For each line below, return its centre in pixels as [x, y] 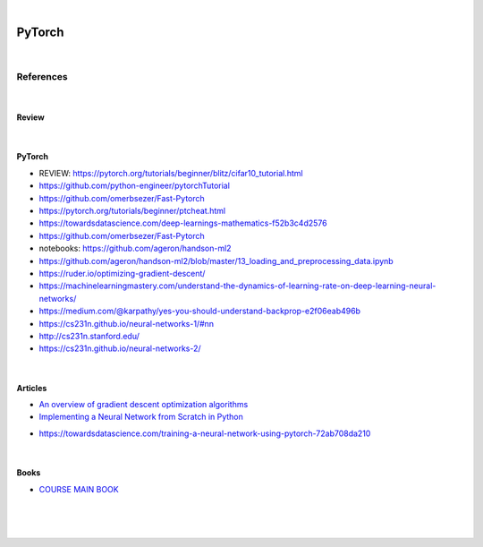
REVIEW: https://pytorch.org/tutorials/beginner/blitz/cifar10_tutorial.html [171, 173]
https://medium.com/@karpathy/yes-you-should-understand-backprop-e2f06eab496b [200, 311]
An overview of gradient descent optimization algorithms [144, 405]
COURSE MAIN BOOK [79, 489]
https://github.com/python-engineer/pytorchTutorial [134, 186]
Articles [32, 388]
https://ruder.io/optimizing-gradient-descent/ [122, 273]
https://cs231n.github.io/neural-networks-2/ [120, 348]
